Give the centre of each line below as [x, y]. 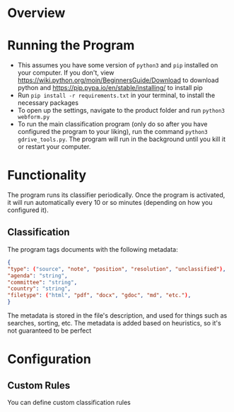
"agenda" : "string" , [38, 275]
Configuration [49, 359]
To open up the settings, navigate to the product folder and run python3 [121, 111]
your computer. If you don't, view [66, 73]
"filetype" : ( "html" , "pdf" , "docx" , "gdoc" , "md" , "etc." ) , [99, 296]
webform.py [34, 117]
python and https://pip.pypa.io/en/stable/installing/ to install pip [110, 88]
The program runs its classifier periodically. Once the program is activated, [116, 195]
